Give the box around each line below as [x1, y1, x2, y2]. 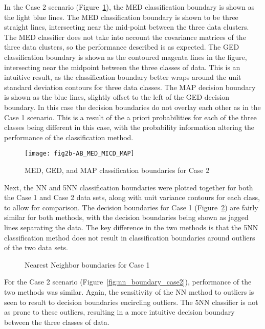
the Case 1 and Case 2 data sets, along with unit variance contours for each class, [4, 192, 260, 203]
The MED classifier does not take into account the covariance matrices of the [4, 31, 246, 42]
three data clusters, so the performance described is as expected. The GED [4, 41, 239, 52]
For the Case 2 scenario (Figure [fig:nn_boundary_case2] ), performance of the [4, 276, 252, 287]
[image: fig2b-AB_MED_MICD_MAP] [25, 150, 135, 158]
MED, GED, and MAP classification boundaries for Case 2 [25, 164, 210, 175]
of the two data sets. [4, 242, 68, 253]
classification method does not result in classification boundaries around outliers [4, 232, 255, 243]
